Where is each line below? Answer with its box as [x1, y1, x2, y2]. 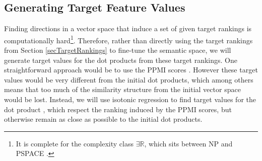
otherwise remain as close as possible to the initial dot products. [4, 114, 203, 124]
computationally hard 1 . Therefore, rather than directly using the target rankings [4, 33, 253, 45]
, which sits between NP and [144, 138, 233, 148]
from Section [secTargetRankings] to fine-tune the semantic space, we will [4, 45, 231, 55]
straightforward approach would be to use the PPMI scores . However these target [4, 64, 258, 75]
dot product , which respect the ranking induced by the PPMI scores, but [4, 104, 232, 114]
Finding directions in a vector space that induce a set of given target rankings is [4, 23, 252, 34]
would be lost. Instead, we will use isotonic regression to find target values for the [4, 94, 256, 105]
